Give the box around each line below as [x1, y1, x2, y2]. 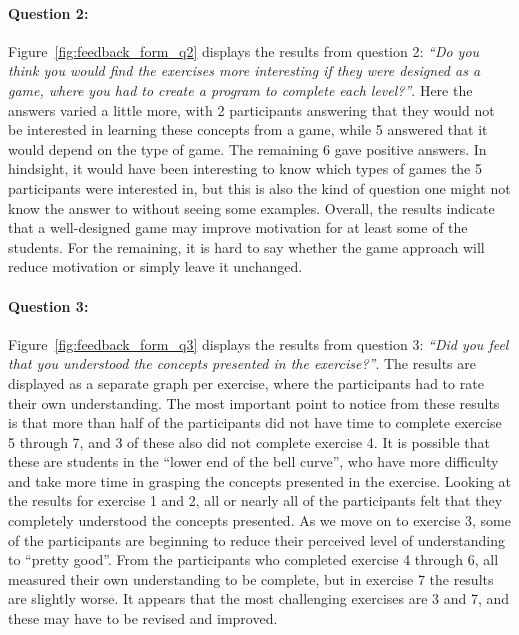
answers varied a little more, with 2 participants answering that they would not [8, 99, 495, 120]
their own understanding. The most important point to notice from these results [8, 392, 500, 413]
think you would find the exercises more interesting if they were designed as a [8, 60, 481, 81]
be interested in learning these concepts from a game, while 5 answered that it [8, 119, 488, 140]
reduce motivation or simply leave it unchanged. [8, 256, 303, 277]
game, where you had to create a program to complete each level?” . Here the [8, 79, 473, 100]
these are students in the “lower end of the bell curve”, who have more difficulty [8, 451, 499, 472]
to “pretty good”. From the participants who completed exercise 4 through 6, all [8, 549, 499, 570]
